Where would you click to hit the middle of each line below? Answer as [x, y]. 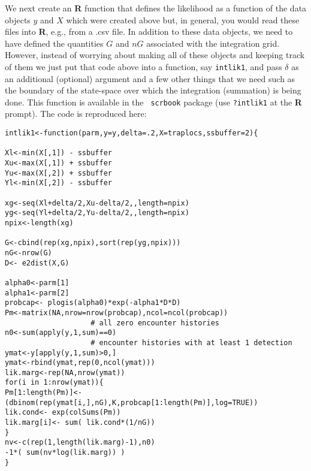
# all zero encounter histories [155, 323]
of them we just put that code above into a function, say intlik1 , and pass [144, 66]
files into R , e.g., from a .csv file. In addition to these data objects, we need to [149, 31]
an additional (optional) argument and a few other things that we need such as [150, 78]
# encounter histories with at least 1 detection [191, 342]
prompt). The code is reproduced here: [76, 114]
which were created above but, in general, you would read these [183, 19]
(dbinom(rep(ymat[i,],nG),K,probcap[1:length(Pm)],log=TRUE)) [132, 402]
